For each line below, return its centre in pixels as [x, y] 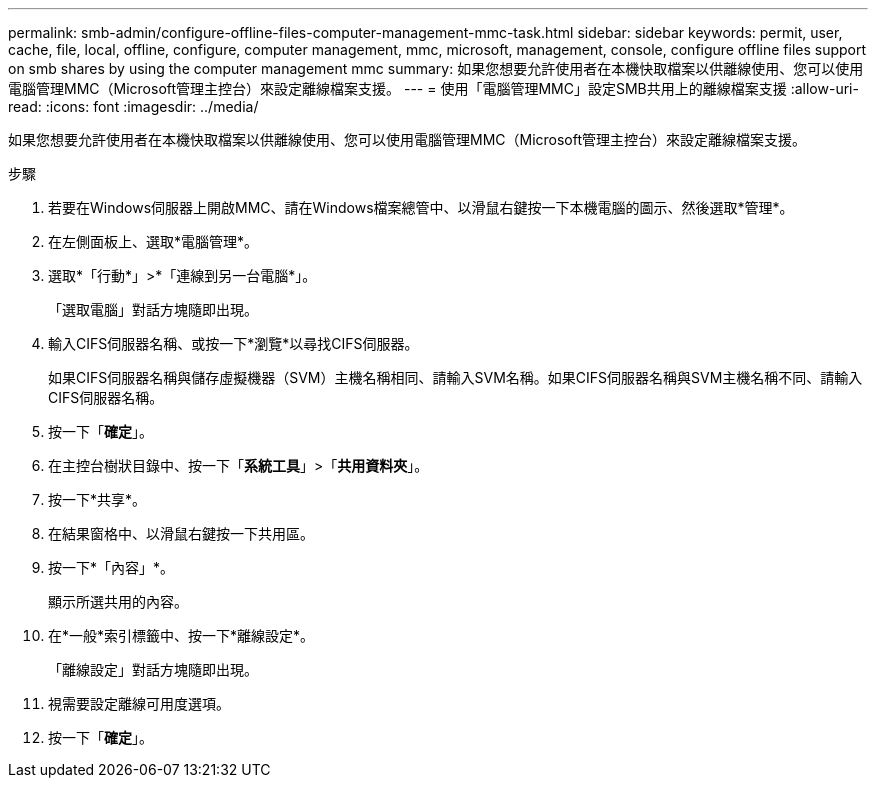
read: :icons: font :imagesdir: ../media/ [133, 106]
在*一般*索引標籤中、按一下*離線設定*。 [181, 635]
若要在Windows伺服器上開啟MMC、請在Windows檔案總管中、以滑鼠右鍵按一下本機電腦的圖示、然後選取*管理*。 [421, 207]
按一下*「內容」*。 [111, 567]
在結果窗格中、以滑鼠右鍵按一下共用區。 [181, 533]
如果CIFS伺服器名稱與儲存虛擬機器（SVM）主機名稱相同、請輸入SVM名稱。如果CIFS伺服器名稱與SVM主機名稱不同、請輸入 [455, 377]
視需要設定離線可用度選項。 [139, 703]
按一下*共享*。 [97, 499]
